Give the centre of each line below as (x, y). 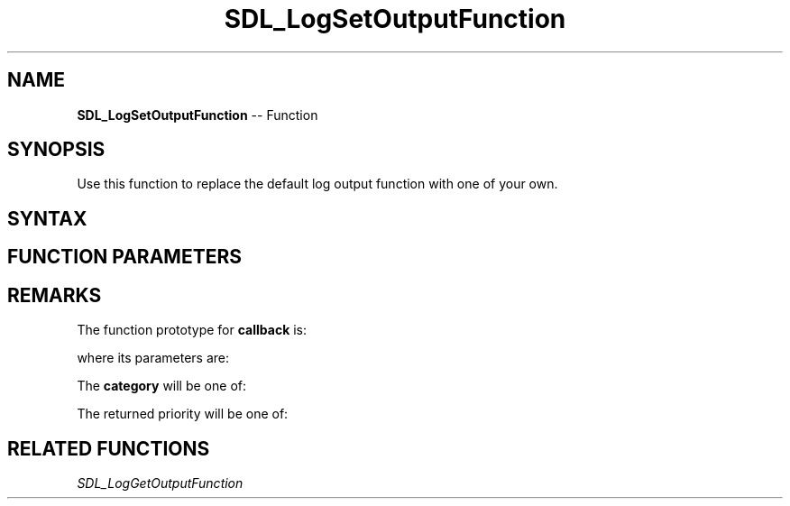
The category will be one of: (161, 386)
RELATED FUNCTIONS (109, 448)
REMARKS (55, 295)
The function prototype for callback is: (192, 330)
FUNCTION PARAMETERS (124, 257)
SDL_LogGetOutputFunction (160, 483)
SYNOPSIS (56, 150)
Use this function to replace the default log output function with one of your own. (317, 184)
